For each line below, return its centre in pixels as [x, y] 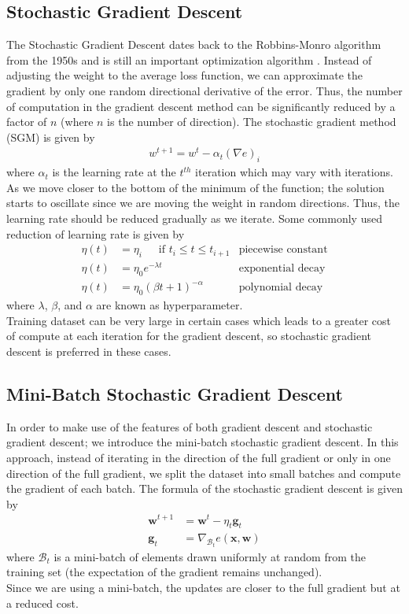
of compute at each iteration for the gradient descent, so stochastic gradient [189, 336]
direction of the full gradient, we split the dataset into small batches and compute [204, 473]
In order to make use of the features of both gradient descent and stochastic [190, 426]
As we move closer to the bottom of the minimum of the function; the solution [195, 187]
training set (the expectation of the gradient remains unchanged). [164, 572]
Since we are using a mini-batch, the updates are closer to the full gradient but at [203, 587]
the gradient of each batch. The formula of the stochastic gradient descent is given [204, 488]
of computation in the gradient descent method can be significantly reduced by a [201, 106]
